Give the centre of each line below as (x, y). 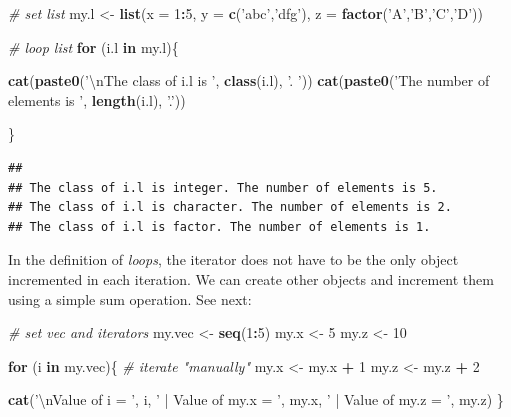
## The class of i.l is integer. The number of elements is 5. (223, 187)
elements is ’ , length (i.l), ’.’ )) (97, 99)
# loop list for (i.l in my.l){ (93, 46)
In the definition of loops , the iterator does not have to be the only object (233, 259)
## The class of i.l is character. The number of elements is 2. (230, 207)
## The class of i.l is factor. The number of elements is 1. (219, 226)
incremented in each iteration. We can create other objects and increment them (251, 278)
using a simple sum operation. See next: (130, 298)
